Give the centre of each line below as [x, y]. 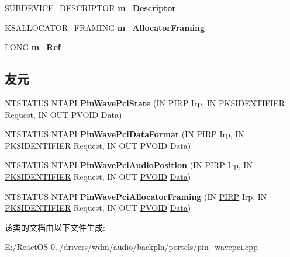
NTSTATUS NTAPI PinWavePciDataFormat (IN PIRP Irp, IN [125, 134]
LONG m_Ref [33, 47]
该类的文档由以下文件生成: [55, 227]
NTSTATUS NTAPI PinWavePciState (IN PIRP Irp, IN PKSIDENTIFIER [145, 103]
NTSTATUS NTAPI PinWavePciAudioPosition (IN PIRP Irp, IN [129, 165]
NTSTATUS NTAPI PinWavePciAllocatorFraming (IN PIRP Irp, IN [136, 196]
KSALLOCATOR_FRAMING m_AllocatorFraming [105, 27]
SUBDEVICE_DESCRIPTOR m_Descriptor [90, 8]
